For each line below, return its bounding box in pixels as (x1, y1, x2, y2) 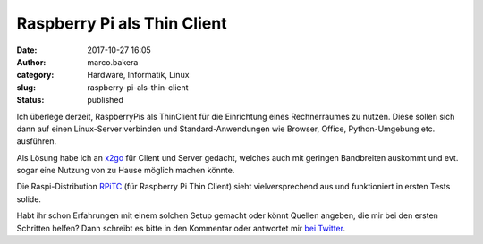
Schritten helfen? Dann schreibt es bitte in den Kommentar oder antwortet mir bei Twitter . (16, 223, 346, 233)
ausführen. (16, 136, 57, 147)
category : (16, 70, 55, 80)
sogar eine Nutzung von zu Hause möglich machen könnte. (16, 165, 235, 176)
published (87, 95, 124, 105)
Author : (16, 56, 47, 67)
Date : (16, 45, 38, 55)
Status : (16, 95, 45, 105)
